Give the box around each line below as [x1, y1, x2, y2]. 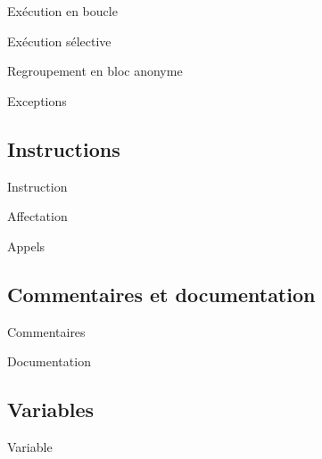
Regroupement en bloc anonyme [7, 61, 183, 80]
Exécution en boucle [7, 2, 118, 20]
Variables [7, 396, 95, 423]
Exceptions [7, 91, 67, 110]
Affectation [7, 207, 68, 225]
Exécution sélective [7, 31, 111, 50]
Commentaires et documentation [7, 280, 316, 307]
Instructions [7, 135, 120, 162]
